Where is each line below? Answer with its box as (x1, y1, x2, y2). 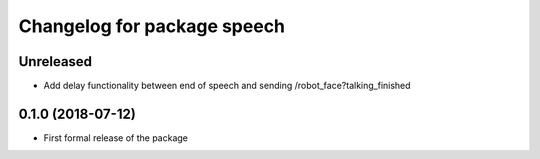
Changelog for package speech (18, 15, 285, 37)
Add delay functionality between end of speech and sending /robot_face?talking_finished (43, 80, 411, 92)
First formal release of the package (43, 131, 189, 144)
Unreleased (18, 53, 93, 70)
